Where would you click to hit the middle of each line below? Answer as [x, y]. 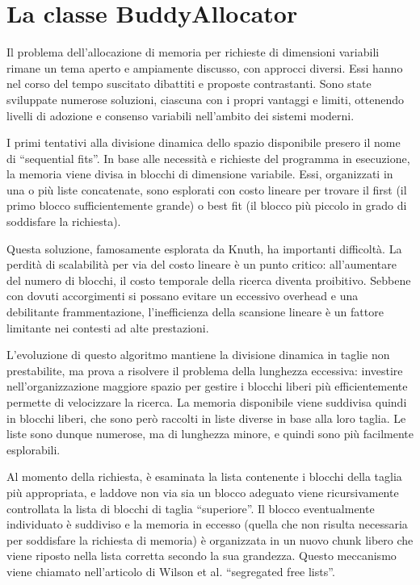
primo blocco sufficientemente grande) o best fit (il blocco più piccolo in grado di [207, 205]
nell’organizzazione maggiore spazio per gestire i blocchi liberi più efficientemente [207, 386]
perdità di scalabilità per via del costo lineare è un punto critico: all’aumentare [202, 264]
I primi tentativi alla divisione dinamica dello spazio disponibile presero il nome [204, 142]
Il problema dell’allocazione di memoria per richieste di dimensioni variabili [193, 52]
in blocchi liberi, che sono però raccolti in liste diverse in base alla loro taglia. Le [206, 418]
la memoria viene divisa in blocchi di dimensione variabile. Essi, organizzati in [200, 174]
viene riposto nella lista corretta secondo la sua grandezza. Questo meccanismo [202, 556]
